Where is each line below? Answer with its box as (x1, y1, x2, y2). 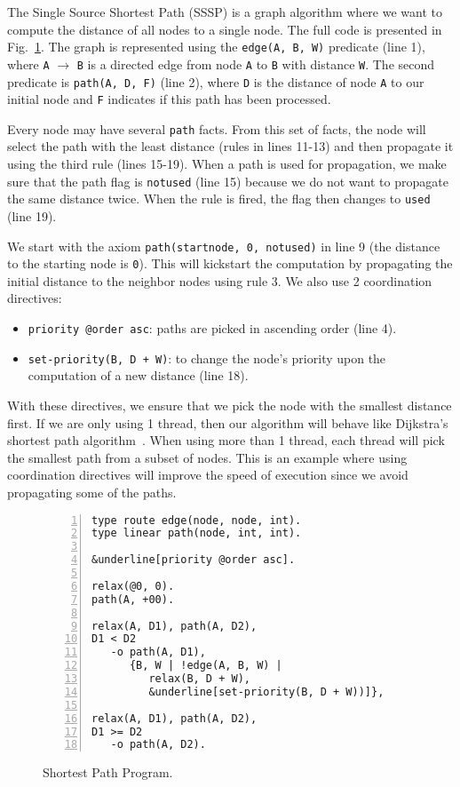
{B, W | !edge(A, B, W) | (129, 659, 282, 672)
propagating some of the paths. (7, 482, 177, 501)
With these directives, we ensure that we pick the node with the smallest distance (7, 395, 452, 414)
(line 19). (7, 206, 57, 225)
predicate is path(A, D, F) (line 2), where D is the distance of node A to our (7, 72, 424, 91)
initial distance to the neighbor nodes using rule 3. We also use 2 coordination (7, 271, 432, 290)
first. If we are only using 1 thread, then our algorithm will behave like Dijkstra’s (7, 413, 448, 432)
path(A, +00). (91, 592, 175, 606)
